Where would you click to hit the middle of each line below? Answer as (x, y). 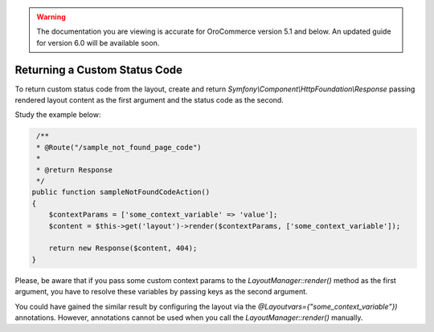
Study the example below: (58, 115)
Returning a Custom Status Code (99, 69)
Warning (51, 17)
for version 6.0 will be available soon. (98, 43)
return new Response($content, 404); (123, 248)
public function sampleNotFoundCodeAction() (121, 192)
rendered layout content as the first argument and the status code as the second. (149, 100)
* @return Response (74, 170)
